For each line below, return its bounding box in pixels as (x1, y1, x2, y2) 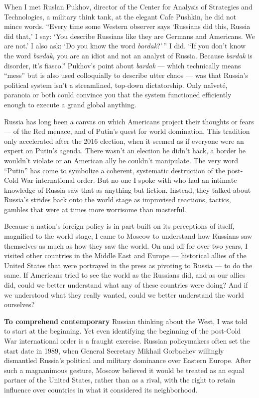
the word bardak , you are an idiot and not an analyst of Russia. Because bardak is (4, 50, 253, 60)
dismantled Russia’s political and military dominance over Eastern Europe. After (4, 355, 251, 366)
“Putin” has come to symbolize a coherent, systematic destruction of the (4, 165, 225, 175)
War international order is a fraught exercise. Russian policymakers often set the (4, 336, 250, 346)
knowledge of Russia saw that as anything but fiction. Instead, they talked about (4, 184, 251, 195)
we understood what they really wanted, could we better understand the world (4, 289, 244, 300)
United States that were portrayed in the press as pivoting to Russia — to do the (4, 260, 253, 270)
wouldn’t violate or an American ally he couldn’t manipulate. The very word (4, 155, 238, 165)
